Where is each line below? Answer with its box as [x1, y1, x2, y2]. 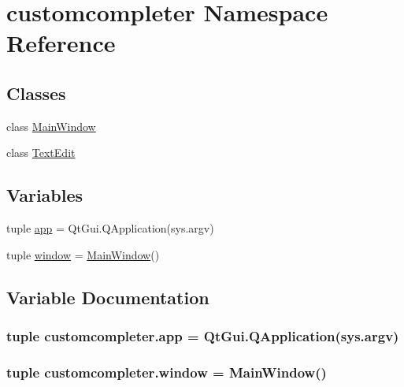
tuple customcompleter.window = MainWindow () [6, 362, 327, 381]
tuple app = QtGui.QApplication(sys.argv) [6, 220, 214, 236]
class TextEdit [6, 144, 76, 161]
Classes [6, 80, 66, 105]
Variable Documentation [6, 285, 209, 309]
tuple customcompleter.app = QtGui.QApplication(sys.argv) [6, 326, 399, 346]
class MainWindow [6, 117, 96, 134]
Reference [6, 27, 116, 59]
